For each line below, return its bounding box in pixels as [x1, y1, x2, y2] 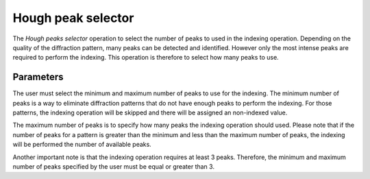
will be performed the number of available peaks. [12, 141, 152, 149]
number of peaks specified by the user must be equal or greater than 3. [12, 162, 215, 171]
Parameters [12, 71, 64, 83]
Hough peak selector [12, 10, 134, 25]
